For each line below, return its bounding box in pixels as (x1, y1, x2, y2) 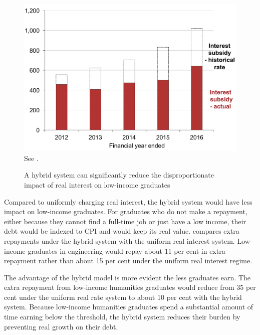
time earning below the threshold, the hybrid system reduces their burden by (4, 311, 240, 322)
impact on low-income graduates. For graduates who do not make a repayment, (4, 206, 247, 217)
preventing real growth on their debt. (4, 321, 118, 331)
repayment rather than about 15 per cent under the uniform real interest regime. (4, 255, 252, 266)
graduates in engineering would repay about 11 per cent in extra (28, 245, 225, 256)
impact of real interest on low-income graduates (24, 179, 170, 190)
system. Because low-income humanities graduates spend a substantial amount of (4, 301, 253, 312)
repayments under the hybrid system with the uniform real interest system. (4, 235, 235, 246)
